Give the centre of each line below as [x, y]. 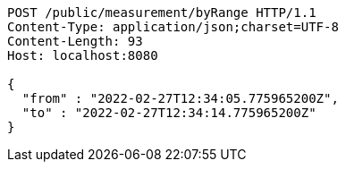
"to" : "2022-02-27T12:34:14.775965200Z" [169, 113]
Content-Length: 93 [75, 41]
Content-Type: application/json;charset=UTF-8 [173, 27]
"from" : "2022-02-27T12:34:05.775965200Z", [180, 98]
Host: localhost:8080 [83, 55]
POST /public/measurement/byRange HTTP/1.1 [162, 13]
